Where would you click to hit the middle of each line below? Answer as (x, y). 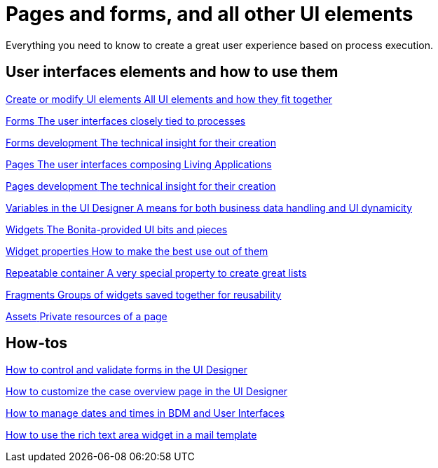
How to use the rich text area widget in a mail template (131, 435)
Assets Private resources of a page (87, 316)
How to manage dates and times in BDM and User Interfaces (145, 413)
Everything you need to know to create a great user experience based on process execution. (219, 45)
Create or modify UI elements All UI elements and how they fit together (169, 99)
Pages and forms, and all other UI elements (210, 14)
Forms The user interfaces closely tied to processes (126, 121)
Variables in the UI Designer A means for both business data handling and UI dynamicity (209, 207)
